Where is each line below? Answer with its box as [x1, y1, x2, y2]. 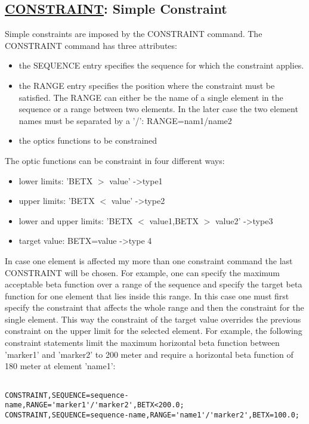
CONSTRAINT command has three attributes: [5, 39, 177, 51]
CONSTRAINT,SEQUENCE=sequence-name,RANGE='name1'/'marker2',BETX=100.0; [5, 410, 299, 419]
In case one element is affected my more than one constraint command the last [5, 254, 293, 267]
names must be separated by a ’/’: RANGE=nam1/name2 [18, 114, 232, 126]
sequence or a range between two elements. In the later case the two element [18, 103, 298, 115]
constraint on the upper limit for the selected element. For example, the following [5, 324, 302, 337]
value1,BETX [149, 214, 199, 227]
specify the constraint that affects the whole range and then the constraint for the [5, 301, 304, 314]
